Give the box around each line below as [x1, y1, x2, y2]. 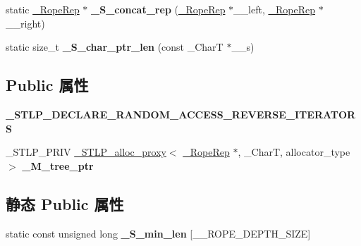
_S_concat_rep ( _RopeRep [91, 2, 226, 16]
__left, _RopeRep [233, 2, 316, 16]
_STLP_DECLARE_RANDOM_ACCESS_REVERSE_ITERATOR [6, 106, 356, 121]
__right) [6, 16, 45, 30]
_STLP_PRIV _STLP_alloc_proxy [6, 144, 166, 159]
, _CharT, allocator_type [238, 144, 350, 159]
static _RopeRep [6, 2, 80, 16]
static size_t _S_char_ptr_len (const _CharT [6, 39, 224, 54]
